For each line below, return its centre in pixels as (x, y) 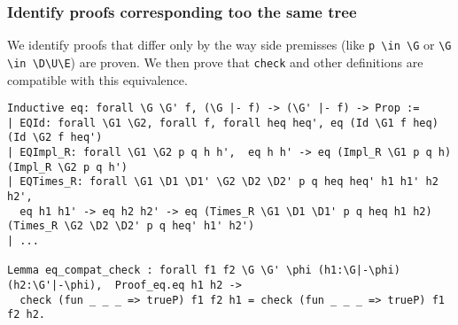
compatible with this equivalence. (97, 79)
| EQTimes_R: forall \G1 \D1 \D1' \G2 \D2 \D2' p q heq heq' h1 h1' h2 (223, 182)
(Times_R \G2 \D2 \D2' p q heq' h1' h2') (131, 226)
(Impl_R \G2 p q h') (68, 167)
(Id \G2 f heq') (55, 138)
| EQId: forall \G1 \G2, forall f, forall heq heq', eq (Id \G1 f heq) (223, 123)
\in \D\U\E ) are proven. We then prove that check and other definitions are (215, 62)
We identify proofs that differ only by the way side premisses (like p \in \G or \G (229, 45)
